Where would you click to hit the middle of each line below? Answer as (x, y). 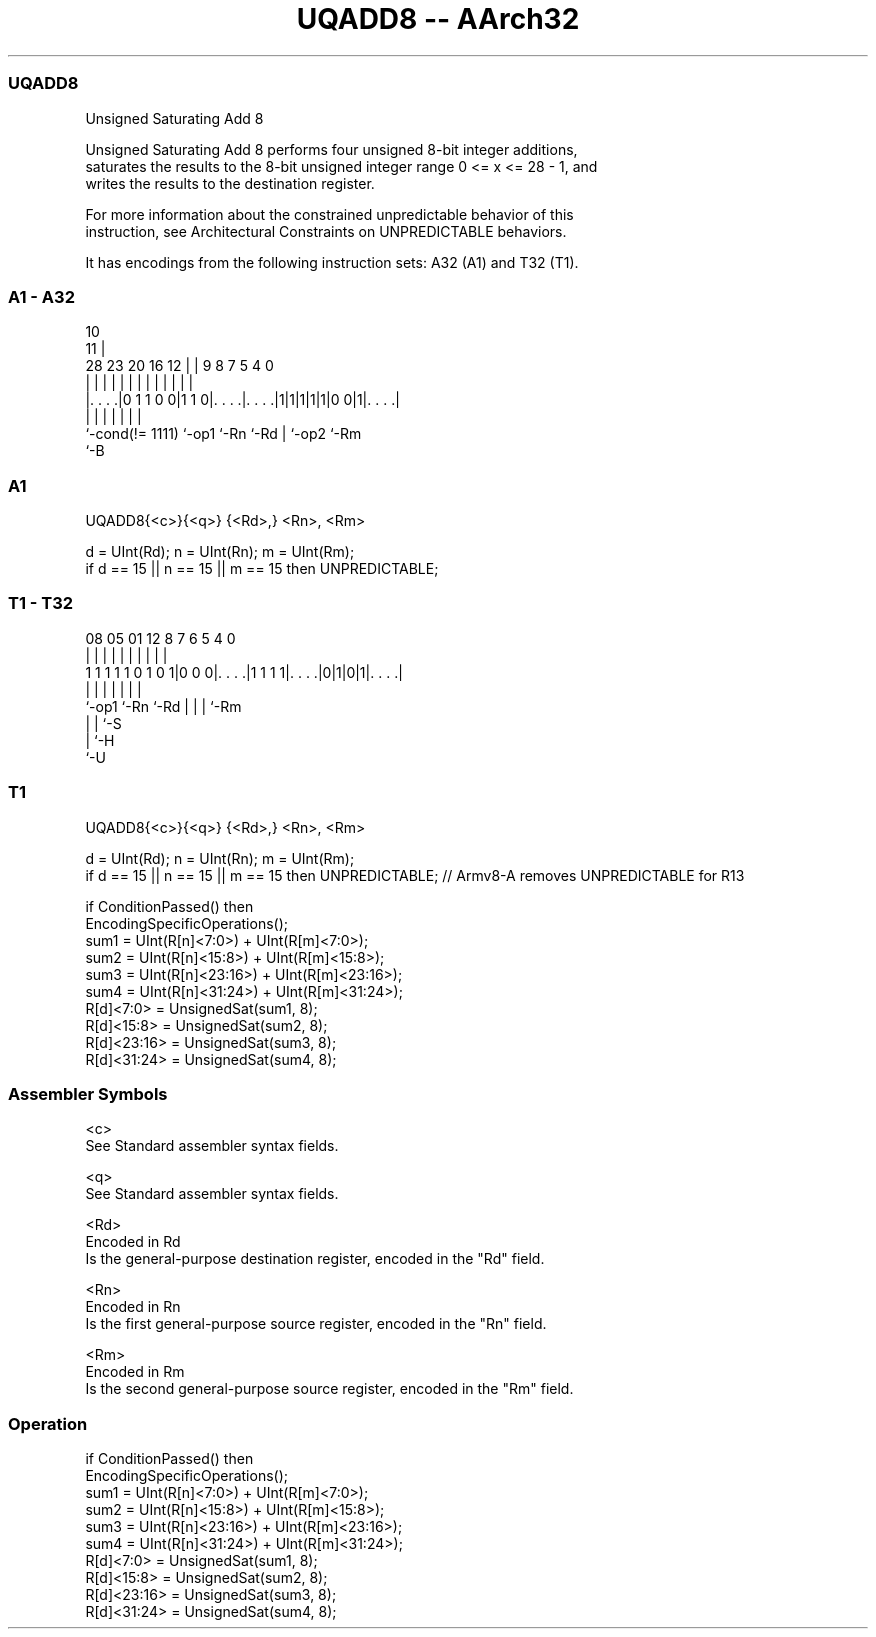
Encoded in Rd (133, 1242)
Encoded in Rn (133, 1307)
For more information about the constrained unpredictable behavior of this (329, 214)
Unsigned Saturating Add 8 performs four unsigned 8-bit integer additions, (331, 149)
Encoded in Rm (135, 1372)
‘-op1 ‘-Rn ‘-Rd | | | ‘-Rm (163, 706)
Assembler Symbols (88, 1093)
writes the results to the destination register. (230, 183)
